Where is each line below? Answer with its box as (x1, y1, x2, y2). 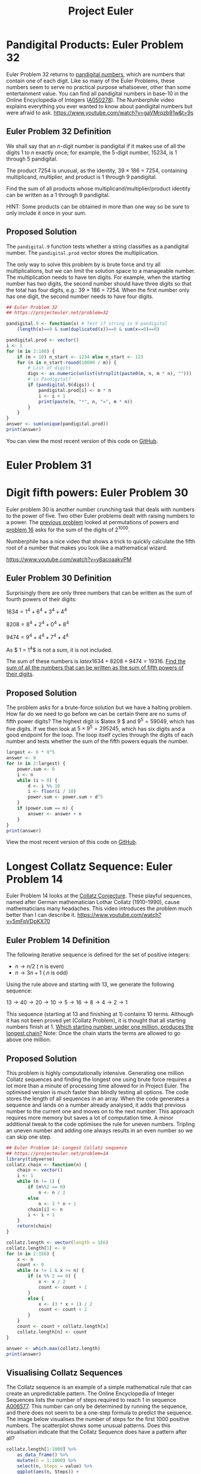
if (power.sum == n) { (17, 806, 74, 812)
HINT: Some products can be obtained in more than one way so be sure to (6, 203, 190, 210)
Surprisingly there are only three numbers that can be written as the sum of (6, 589, 193, 596)
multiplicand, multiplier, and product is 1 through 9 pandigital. (6, 173, 157, 180)
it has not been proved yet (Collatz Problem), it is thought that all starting (6, 1017, 186, 1024)
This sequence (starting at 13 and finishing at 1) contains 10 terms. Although (6, 1011, 194, 1018)
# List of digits (28, 365, 71, 371)
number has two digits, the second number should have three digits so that (6, 280, 192, 287)
